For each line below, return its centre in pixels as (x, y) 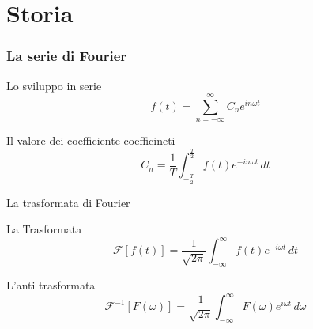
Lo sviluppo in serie (54, 85)
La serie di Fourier (67, 56)
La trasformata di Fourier (68, 202)
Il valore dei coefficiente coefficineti (91, 140)
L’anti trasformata (51, 284)
